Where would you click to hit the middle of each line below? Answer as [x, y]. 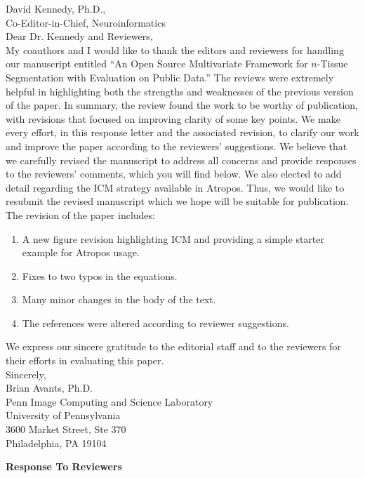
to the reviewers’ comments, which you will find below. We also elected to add [174, 174]
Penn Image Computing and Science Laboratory [109, 401]
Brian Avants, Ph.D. [49, 388]
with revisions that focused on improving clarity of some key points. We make [173, 118]
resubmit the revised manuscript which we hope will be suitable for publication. [177, 201]
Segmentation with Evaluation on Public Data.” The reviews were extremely [170, 77]
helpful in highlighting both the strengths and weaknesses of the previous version [180, 91]
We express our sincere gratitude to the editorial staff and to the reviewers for [173, 346]
